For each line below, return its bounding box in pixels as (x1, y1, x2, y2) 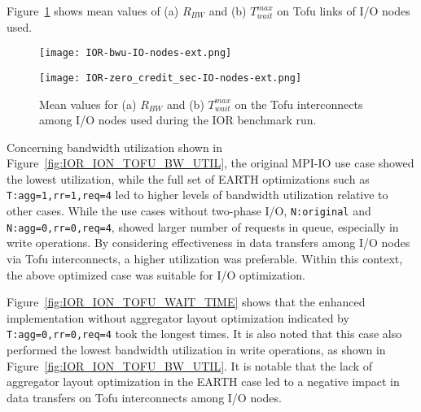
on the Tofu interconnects (235, 95, 363, 112)
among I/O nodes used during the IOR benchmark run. (39, 111, 317, 128)
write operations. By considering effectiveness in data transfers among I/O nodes (7, 234, 410, 251)
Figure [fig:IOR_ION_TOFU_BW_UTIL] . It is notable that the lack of (7, 357, 373, 374)
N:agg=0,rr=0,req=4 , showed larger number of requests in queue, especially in (7, 218, 399, 235)
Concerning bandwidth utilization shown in (7, 138, 223, 155)
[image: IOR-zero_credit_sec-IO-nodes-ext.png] (39, 72, 302, 84)
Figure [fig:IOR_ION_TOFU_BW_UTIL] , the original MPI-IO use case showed (7, 154, 414, 171)
